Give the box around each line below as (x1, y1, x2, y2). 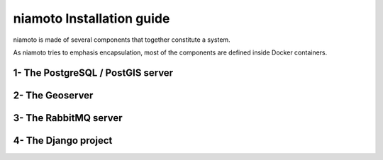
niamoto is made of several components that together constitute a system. (13, 35, 231, 44)
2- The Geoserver (13, 89, 94, 101)
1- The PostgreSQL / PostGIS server (13, 67, 174, 79)
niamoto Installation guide (13, 11, 170, 26)
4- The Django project (13, 135, 113, 147)
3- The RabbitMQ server (13, 112, 123, 124)
